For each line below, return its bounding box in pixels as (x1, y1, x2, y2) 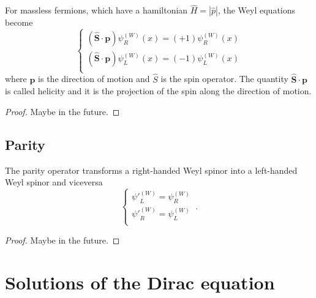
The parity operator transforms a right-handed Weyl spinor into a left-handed (5, 163, 298, 176)
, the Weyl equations (217, 4, 296, 17)
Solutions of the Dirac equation (5, 269, 275, 294)
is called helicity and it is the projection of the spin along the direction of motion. (5, 84, 312, 97)
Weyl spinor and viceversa (5, 176, 103, 188)
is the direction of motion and (38, 72, 150, 85)
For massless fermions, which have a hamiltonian (5, 4, 188, 17)
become (5, 16, 33, 29)
